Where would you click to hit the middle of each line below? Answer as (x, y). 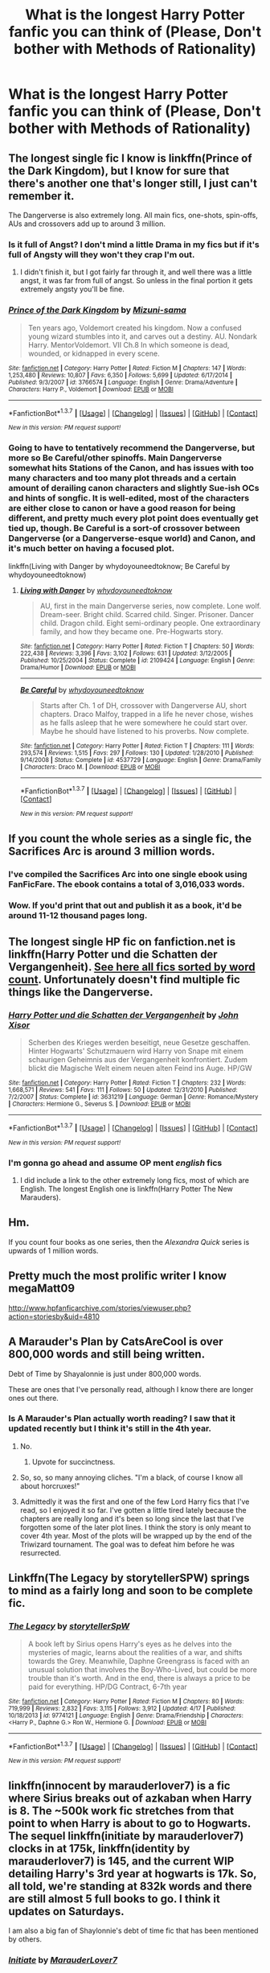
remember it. (41, 196)
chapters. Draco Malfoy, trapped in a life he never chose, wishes (147, 714)
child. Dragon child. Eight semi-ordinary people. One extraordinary (150, 623)
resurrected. (41, 1553)
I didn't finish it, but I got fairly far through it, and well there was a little (136, 272)
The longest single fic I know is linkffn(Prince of (130, 158)
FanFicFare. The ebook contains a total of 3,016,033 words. (127, 884)
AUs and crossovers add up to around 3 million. (87, 224)
